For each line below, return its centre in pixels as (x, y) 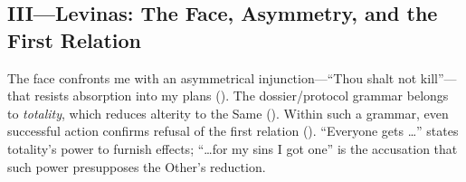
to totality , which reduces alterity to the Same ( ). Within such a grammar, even (228, 113)
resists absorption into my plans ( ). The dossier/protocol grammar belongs (242, 96)
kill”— (438, 77)
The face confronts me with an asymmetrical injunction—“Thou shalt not (212, 77)
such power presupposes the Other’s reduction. (137, 166)
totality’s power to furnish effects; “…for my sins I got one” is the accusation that (233, 148)
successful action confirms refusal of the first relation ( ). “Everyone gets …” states (233, 131)
